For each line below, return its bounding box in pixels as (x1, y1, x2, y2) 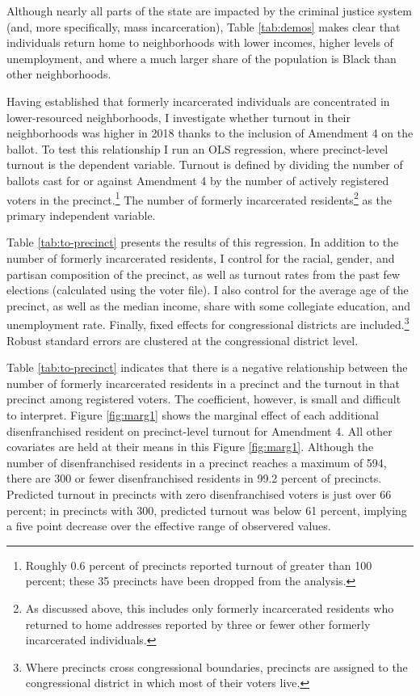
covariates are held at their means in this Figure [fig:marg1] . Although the (6, 438, 374, 455)
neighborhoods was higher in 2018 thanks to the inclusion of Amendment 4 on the (6, 124, 414, 141)
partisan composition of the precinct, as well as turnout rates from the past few (6, 265, 401, 282)
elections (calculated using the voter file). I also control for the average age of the (6, 281, 409, 298)
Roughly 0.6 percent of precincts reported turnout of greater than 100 (25, 556, 372, 573)
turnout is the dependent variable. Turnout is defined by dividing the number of (6, 156, 403, 173)
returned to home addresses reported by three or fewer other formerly (25, 615, 371, 632)
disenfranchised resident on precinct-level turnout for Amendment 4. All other (6, 422, 393, 439)
